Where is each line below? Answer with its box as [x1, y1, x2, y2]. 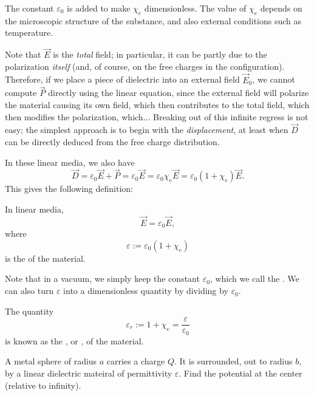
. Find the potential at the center [179, 366, 302, 379]
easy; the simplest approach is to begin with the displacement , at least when [5, 123, 288, 136]
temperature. [5, 26, 53, 39]
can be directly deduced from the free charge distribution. [5, 135, 220, 148]
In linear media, [5, 203, 64, 216]
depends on [260, 2, 302, 14]
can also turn [5, 284, 54, 297]
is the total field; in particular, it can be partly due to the [53, 48, 267, 61]
